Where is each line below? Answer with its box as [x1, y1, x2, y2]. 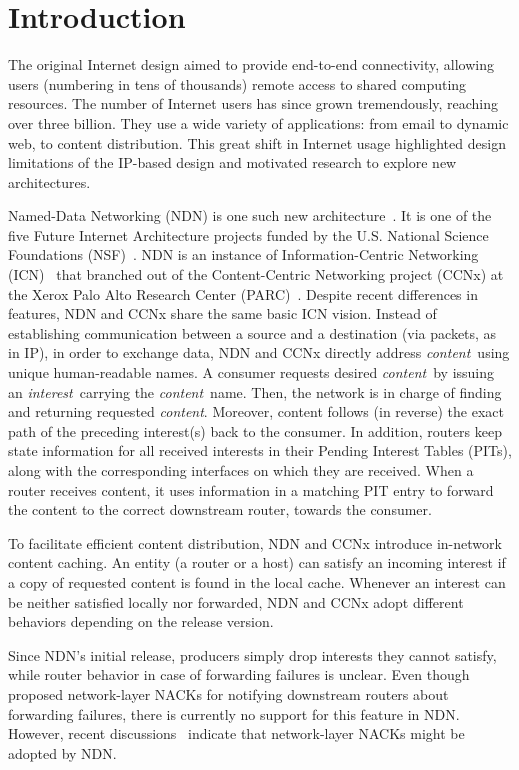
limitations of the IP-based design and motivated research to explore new [8, 152, 457, 173]
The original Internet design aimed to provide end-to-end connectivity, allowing [8, 54, 494, 75]
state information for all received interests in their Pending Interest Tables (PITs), [8, 440, 512, 461]
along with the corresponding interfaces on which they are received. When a [8, 460, 474, 480]
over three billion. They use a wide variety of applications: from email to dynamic [8, 112, 509, 133]
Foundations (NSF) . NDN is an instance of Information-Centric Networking [8, 244, 479, 265]
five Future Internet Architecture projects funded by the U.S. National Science [8, 224, 489, 245]
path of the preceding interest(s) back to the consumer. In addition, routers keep [8, 420, 503, 441]
